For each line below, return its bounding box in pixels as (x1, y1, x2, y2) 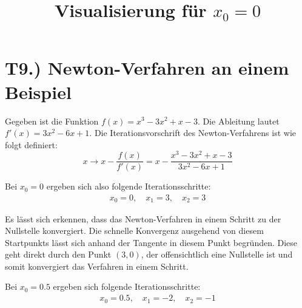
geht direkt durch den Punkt (5, 248, 112, 261)
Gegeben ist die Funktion (5, 114, 99, 127)
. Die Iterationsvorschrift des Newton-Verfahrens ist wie (89, 126, 296, 139)
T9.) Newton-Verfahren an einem (5, 55, 289, 80)
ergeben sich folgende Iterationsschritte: (53, 280, 201, 293)
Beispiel (5, 79, 72, 104)
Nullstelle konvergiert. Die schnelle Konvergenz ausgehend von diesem (5, 224, 264, 237)
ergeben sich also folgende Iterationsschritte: (46, 180, 211, 193)
